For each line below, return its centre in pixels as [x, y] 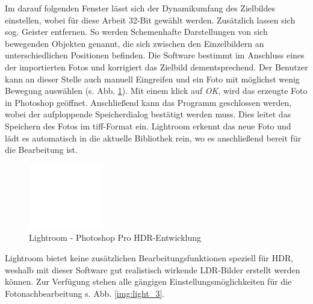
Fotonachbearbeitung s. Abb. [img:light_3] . [85, 293]
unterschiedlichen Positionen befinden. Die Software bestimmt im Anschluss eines [155, 55]
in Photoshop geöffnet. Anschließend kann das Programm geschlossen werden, [148, 102]
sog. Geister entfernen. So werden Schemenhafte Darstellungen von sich [136, 32]
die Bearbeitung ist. [41, 150]
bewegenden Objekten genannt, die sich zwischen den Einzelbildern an [135, 43]
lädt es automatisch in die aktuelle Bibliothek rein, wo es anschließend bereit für [153, 138]
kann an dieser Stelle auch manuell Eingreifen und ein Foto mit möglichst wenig [152, 79]
